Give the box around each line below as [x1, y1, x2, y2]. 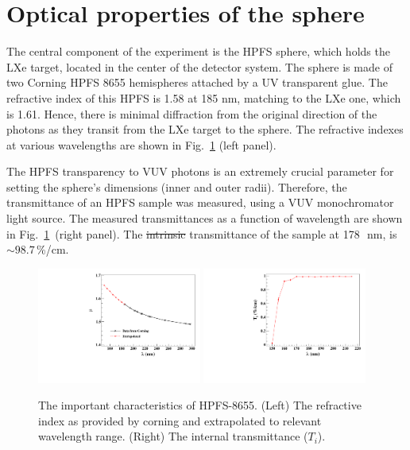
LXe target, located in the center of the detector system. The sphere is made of [6, 58, 393, 75]
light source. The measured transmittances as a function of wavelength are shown [6, 210, 403, 227]
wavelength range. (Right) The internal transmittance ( [38, 428, 308, 444]
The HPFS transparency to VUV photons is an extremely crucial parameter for [6, 163, 394, 180]
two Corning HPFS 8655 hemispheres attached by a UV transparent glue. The [6, 74, 388, 91]
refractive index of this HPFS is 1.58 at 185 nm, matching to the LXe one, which [6, 89, 401, 106]
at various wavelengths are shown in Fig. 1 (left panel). [6, 136, 277, 153]
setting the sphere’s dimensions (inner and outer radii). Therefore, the [6, 178, 347, 195]
